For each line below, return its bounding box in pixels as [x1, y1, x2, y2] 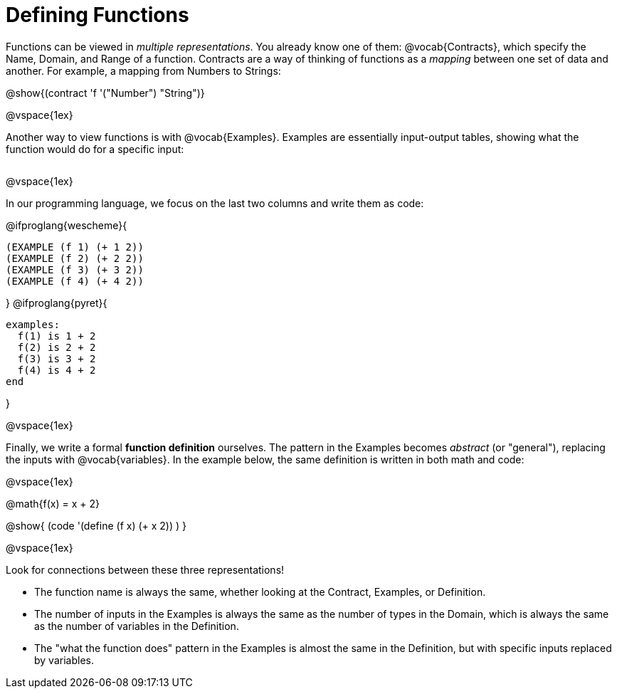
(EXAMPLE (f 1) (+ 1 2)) [6, 241, 144, 253]
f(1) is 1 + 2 [17, 330, 96, 342]
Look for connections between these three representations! [6, 563, 285, 576]
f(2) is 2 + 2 [17, 341, 96, 353]
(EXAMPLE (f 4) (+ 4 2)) [6, 275, 144, 287]
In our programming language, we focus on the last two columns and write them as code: [6, 196, 424, 209]
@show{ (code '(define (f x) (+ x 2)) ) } [6, 519, 187, 532]
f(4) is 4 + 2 [17, 364, 96, 376]
